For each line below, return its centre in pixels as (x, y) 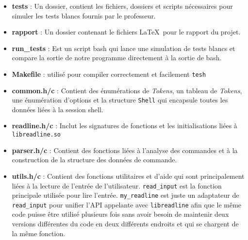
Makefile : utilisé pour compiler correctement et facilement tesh (109, 74)
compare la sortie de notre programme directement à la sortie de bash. (117, 58)
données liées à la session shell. (58, 109)
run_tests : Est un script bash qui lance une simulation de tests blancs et (124, 48)
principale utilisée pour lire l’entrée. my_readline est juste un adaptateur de (125, 195)
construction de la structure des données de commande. (94, 160)
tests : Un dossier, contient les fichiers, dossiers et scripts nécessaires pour (122, 6)
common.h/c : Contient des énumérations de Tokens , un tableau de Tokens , (127, 90)
